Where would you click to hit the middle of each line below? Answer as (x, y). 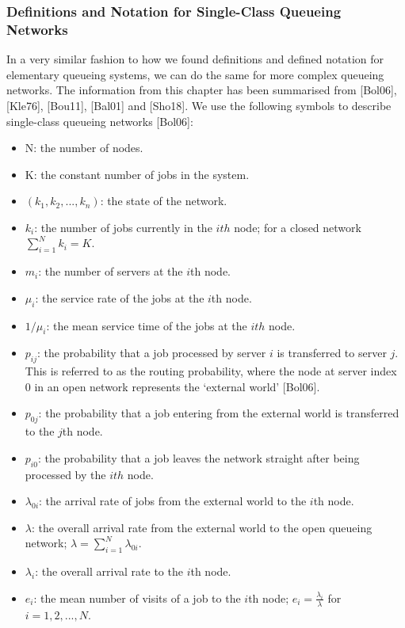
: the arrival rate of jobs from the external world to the (173, 501)
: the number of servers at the (111, 271)
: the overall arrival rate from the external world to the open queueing (202, 527)
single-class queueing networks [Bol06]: (100, 121)
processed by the (65, 474)
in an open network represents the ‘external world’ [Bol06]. (177, 386)
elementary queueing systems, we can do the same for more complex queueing (195, 74)
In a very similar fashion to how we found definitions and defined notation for (195, 59)
